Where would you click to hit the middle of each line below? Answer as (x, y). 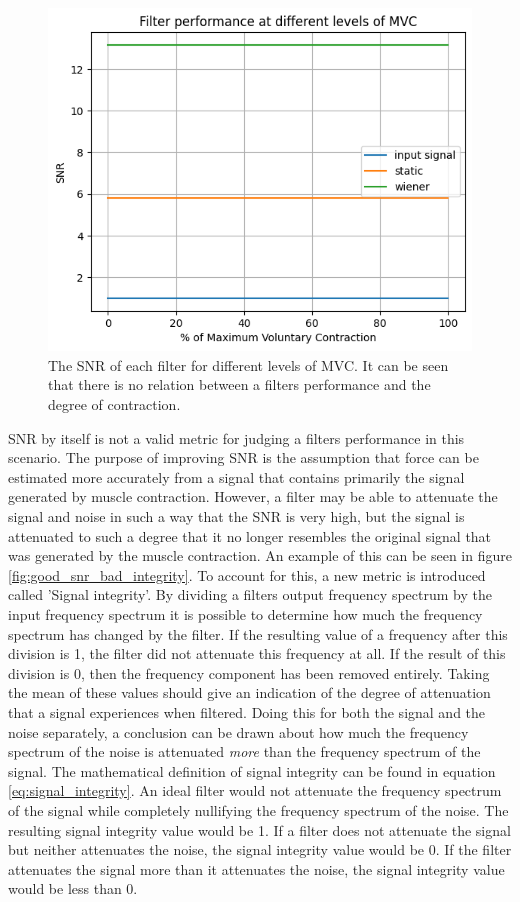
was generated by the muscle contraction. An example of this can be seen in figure (260, 555)
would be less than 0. (73, 888)
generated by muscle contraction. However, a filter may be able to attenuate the (253, 496)
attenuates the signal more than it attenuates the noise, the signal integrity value (256, 868)
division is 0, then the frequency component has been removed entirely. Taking (249, 672)
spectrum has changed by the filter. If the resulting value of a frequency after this (258, 633)
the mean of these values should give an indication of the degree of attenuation (249, 692)
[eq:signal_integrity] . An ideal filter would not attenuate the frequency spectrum (255, 790)
